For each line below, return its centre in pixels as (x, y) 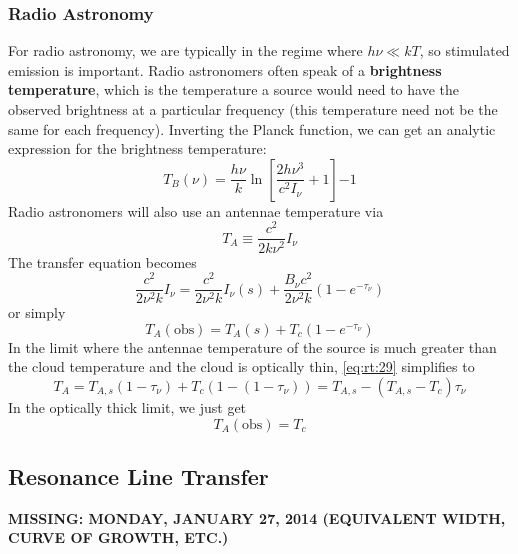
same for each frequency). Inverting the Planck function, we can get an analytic (252, 128)
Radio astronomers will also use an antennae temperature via (196, 210)
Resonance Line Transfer (138, 476)
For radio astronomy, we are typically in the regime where (185, 50)
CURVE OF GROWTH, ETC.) (118, 537)
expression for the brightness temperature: (137, 148)
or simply (37, 312)
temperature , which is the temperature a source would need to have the (233, 89)
